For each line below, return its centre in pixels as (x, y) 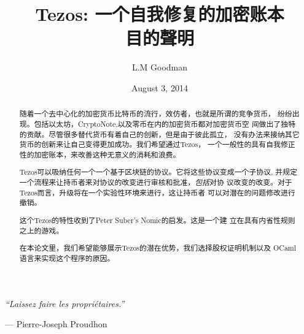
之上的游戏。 (41, 230)
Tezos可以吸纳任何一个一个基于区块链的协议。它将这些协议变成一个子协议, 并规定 (158, 172)
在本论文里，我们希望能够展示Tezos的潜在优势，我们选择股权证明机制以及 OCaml (158, 248)
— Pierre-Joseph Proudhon (56, 324)
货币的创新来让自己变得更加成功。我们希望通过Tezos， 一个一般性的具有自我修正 (157, 144)
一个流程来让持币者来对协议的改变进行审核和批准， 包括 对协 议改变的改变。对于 (156, 182)
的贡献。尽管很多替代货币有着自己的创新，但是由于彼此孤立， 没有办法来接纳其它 (159, 134)
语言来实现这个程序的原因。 (67, 258)
